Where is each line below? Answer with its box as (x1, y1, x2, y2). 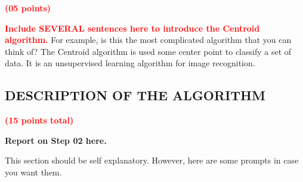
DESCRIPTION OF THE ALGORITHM (5, 86, 265, 104)
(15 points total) (5, 114, 74, 127)
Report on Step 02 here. (5, 134, 107, 146)
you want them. (5, 165, 62, 178)
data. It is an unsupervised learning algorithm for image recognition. (5, 57, 255, 69)
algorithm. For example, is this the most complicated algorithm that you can (5, 33, 292, 46)
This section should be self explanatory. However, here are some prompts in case (5, 154, 299, 166)
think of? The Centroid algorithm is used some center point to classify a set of (5, 45, 292, 57)
